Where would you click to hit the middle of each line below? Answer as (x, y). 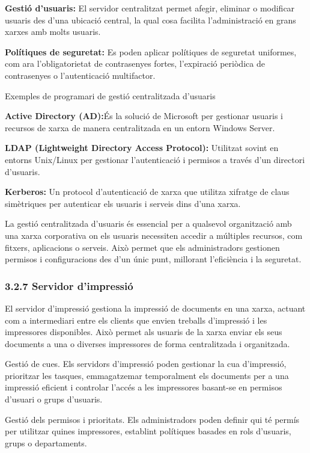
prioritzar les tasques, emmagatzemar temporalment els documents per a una (147, 375)
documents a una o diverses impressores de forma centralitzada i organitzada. (147, 343)
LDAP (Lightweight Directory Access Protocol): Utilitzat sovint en (142, 148)
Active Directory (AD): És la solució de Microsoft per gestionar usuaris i (144, 116)
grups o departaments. (46, 442)
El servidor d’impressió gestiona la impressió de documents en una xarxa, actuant (155, 308)
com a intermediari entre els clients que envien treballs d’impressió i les (136, 320)
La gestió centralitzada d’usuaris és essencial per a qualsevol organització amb (148, 223)
